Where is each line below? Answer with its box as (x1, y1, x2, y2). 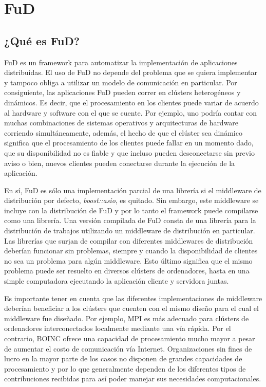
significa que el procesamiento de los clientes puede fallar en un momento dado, (4, 137, 254, 148)
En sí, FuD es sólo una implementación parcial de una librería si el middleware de (4, 185, 261, 195)
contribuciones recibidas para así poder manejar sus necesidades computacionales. (4, 373, 261, 384)
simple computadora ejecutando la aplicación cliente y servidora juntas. (4, 275, 229, 286)
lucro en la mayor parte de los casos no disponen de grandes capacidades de (4, 353, 242, 364)
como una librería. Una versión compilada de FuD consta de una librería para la (4, 215, 256, 226)
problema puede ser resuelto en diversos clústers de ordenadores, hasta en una (4, 265, 250, 276)
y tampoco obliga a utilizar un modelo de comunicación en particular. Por (4, 77, 237, 87)
